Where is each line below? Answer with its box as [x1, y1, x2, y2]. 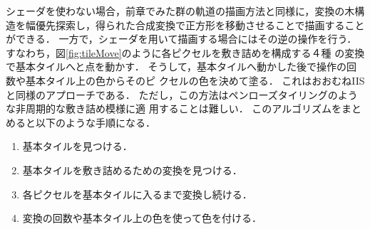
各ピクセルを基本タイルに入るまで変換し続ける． [22, 186, 252, 201]
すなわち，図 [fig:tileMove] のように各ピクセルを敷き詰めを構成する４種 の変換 [6, 45, 365, 60]
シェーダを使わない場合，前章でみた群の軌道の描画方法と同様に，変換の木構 [6, 4, 365, 18]
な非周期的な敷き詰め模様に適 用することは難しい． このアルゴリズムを [6, 101, 341, 116]
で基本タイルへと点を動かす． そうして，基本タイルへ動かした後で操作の [6, 59, 346, 74]
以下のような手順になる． [35, 114, 155, 129]
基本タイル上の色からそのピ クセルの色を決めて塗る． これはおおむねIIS [25, 73, 365, 87]
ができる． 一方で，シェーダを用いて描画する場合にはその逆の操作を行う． [6, 31, 357, 46]
